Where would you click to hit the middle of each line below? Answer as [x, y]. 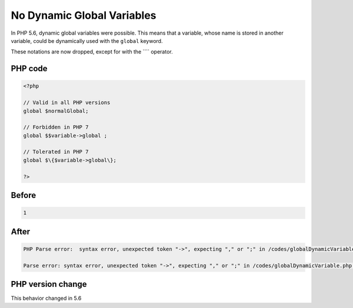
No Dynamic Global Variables [84, 15]
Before [24, 195]
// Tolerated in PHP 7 [56, 152]
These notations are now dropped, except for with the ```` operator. [92, 52]
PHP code [29, 68]
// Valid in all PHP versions [67, 103]
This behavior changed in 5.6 [46, 298]
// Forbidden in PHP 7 [56, 127]
